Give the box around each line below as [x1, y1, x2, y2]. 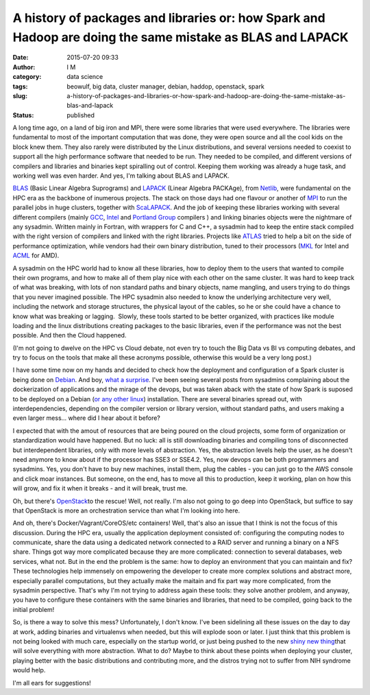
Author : [12, 62, 36, 71]
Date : [12, 54, 29, 62]
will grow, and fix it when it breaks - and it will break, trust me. [12, 484, 188, 493]
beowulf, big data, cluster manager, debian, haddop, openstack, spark [66, 82, 265, 91]
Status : [12, 110, 34, 119]
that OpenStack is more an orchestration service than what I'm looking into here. [12, 506, 240, 515]
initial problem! [12, 605, 55, 613]
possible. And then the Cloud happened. [12, 331, 127, 340]
